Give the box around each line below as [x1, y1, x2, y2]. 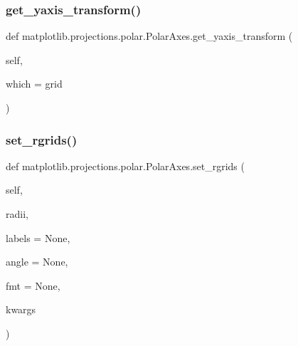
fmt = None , [6, 278, 60, 293]
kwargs [6, 302, 36, 317]
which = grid [6, 76, 63, 91]
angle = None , [6, 254, 68, 269]
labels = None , [6, 230, 70, 245]
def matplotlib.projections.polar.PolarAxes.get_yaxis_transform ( [6, 28, 293, 43]
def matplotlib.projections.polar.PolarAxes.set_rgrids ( [6, 158, 245, 173]
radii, [6, 206, 28, 221]
